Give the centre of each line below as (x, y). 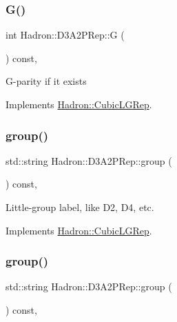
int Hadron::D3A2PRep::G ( (65, 35)
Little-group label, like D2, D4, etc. (80, 207)
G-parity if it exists (46, 81)
